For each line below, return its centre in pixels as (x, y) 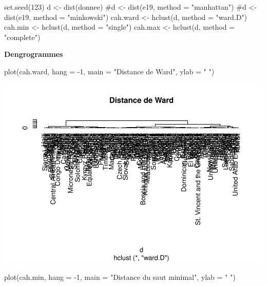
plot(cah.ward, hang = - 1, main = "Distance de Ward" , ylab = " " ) (109, 71)
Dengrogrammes (34, 54)
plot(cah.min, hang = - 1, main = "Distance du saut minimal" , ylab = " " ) (120, 277)
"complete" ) (22, 37)
